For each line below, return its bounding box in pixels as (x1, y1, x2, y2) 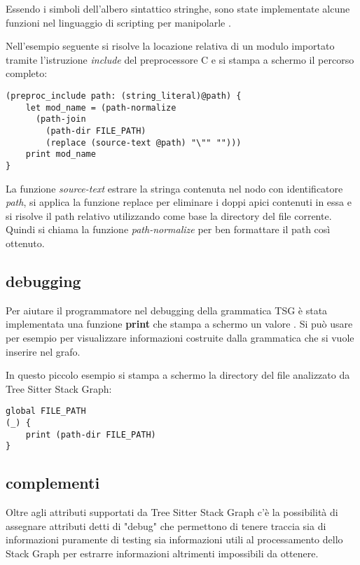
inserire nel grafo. (6, 344, 81, 358)
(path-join (35, 114, 86, 125)
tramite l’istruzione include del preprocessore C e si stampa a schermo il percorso (6, 52, 354, 67)
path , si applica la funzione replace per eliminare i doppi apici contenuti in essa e (6, 195, 352, 209)
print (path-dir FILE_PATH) (25, 429, 156, 440)
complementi (6, 472, 100, 494)
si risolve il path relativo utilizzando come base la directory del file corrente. (6, 208, 332, 223)
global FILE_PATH (6, 406, 86, 417)
